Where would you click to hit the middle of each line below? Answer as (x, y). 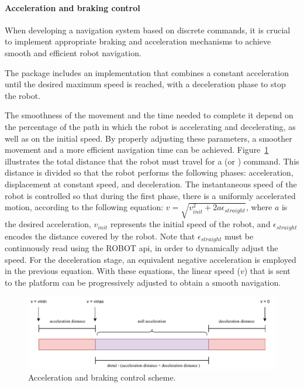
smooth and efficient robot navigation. (73, 52)
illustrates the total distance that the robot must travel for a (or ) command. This (152, 161)
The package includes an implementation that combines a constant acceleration (147, 72)
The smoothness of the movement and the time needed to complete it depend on (149, 115)
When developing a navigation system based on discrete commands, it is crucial (148, 30)
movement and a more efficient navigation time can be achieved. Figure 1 (137, 150)
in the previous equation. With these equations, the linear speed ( (122, 271)
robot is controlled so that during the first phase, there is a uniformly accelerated (150, 195)
